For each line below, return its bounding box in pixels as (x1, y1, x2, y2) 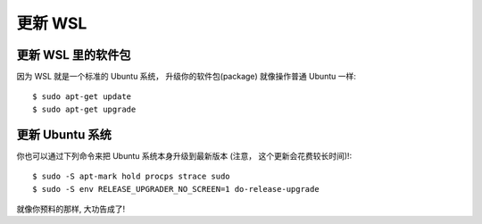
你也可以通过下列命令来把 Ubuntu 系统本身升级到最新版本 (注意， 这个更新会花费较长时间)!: (16, 150, 353, 161)
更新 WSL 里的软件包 (16, 47, 131, 62)
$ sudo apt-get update (32, 92, 132, 102)
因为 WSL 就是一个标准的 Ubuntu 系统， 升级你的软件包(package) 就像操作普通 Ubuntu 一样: (16, 71, 357, 82)
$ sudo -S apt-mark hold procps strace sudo (32, 171, 231, 182)
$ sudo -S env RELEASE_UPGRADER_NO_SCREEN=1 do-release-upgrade (32, 184, 320, 194)
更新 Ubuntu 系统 (16, 127, 112, 142)
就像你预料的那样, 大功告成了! (16, 203, 125, 214)
